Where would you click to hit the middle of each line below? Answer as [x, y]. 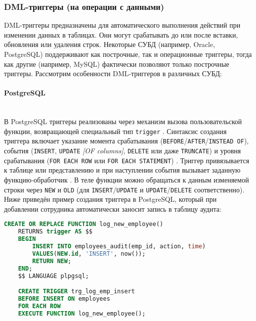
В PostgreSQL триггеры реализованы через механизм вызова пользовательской [123, 121]
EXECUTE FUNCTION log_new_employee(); [82, 313]
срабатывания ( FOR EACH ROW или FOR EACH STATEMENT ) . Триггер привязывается [127, 160]
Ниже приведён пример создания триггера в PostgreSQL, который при [110, 199]
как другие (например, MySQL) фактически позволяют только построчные [117, 64]
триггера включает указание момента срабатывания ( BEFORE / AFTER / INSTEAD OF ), [127, 141]
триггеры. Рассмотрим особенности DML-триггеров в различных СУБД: [113, 73]
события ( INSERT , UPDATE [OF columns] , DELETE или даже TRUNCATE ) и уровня [123, 151]
